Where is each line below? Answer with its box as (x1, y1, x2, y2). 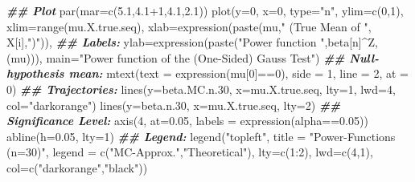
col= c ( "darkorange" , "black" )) (6, 159, 148, 176)
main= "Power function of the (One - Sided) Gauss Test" (46, 49, 316, 66)
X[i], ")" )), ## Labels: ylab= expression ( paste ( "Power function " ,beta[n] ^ (6, 34, 368, 51)
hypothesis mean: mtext (6, 65, 136, 82)
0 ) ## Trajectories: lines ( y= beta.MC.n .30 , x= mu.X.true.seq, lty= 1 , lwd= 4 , (6, 80, 396, 97)
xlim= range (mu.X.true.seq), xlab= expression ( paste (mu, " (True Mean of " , (6, 18, 372, 34)
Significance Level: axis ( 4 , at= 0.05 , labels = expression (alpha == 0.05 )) (6, 112, 368, 129)
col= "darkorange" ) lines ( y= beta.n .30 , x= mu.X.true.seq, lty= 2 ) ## (6, 96, 341, 113)
